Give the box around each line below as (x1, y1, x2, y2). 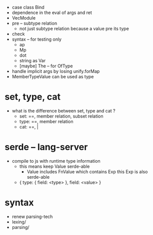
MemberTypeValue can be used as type (11, 74, 94, 79)
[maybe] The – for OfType (19, 63, 73, 69)
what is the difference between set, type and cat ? (11, 107, 115, 113)
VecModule (11, 15, 36, 21)
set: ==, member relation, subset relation (19, 113, 103, 119)
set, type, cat (4, 91, 61, 102)
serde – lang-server (4, 142, 88, 153)
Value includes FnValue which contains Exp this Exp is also (26, 168, 148, 175)
